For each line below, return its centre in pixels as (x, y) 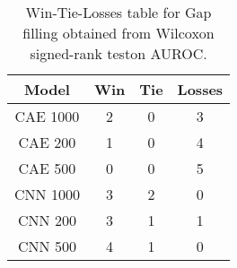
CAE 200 (47, 142)
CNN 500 (47, 246)
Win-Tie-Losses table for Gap (118, 12)
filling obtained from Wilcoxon (118, 33)
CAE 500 (47, 168)
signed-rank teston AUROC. (118, 53)
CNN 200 (47, 220)
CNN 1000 (47, 194)
